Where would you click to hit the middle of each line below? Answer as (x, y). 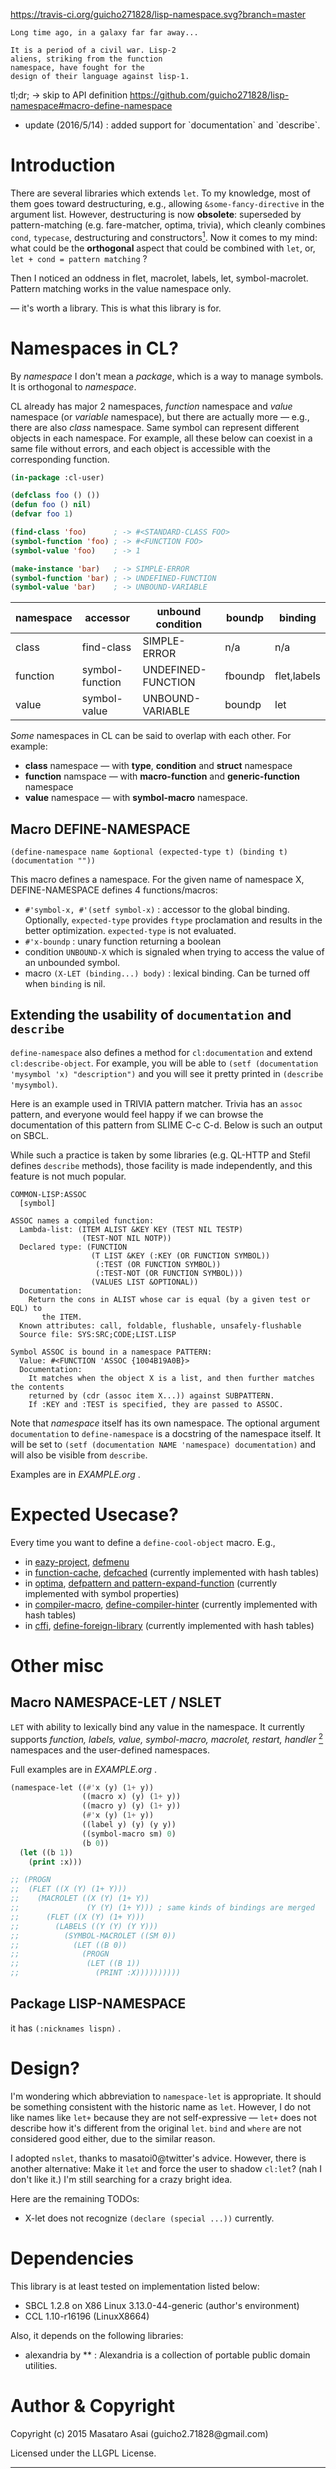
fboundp (245, 676)
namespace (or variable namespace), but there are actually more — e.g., (160, 416)
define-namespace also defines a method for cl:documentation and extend (161, 1052)
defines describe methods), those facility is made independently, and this (161, 1165)
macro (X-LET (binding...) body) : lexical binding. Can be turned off (167, 973)
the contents (37, 1387)
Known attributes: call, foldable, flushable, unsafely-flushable (160, 1325)
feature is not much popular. (68, 1176)
